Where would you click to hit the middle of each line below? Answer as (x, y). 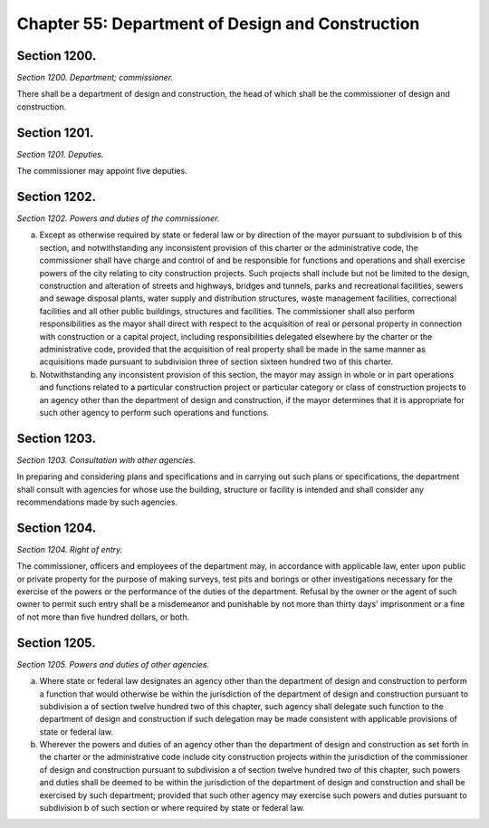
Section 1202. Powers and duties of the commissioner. (118, 218)
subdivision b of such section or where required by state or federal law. (172, 808)
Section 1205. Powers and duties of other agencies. (113, 664)
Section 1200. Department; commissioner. (95, 78)
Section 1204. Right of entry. (70, 549)
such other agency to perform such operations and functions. (154, 412)
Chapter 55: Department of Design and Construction (218, 24)
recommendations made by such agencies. (97, 502)
